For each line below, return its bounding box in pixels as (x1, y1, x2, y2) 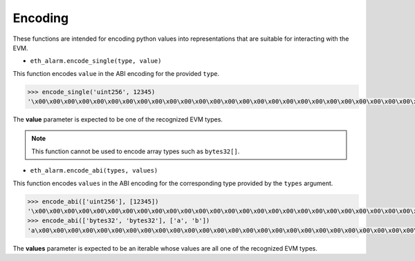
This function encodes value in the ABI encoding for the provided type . (12, 69, 220, 77)
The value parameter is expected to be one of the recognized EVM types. (12, 115, 223, 124)
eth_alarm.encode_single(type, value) (30, 57, 162, 65)
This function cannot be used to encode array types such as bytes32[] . (31, 147, 240, 155)
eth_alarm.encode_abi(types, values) (30, 166, 158, 175)
